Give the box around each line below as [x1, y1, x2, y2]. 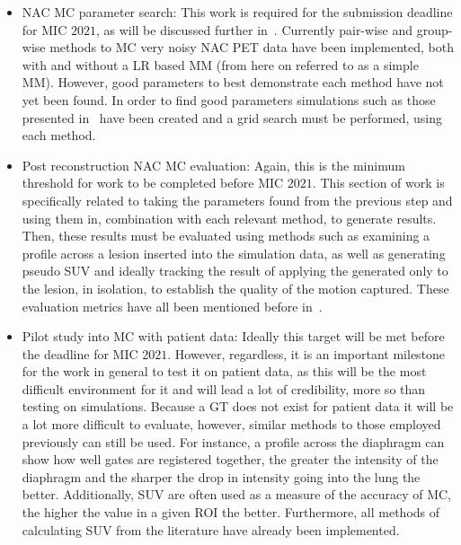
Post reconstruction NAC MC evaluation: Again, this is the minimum [22, 155, 405, 174]
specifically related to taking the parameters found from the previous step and [22, 190, 453, 209]
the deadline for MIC [22, 344, 138, 363]
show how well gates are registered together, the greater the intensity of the [22, 450, 439, 469]
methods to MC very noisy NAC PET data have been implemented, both [49, 38, 454, 57]
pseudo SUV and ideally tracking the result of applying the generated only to [22, 261, 448, 280]
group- [416, 20, 453, 39]
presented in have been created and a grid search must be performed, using [22, 108, 442, 127]
